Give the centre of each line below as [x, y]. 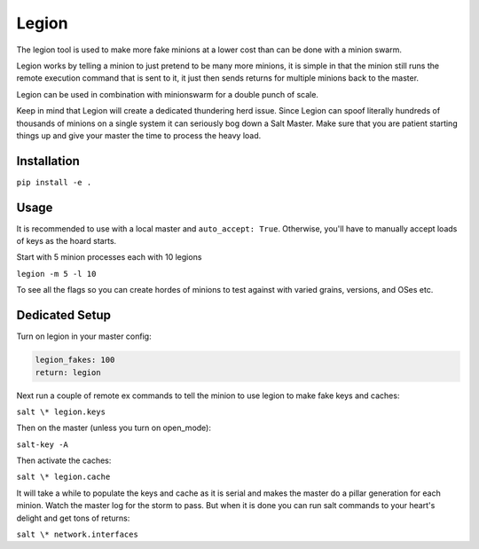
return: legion [68, 372]
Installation [48, 161]
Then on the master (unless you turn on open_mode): [114, 428]
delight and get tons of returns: [73, 518]
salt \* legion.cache [63, 477]
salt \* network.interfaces [78, 535]
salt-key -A [42, 444]
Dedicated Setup [63, 315]
